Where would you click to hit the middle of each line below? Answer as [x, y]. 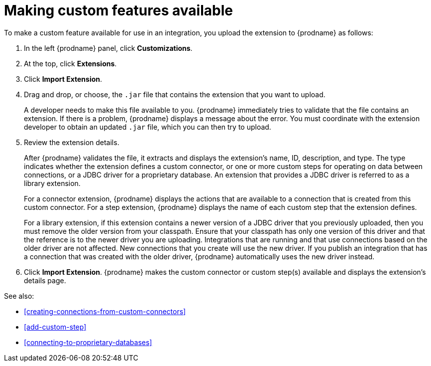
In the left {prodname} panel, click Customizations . [108, 48]
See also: [19, 296]
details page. [45, 280]
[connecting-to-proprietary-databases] [88, 342]
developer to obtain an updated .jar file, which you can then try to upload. [148, 127]
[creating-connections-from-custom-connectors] [105, 311]
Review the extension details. [72, 142]
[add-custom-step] [55, 327]
